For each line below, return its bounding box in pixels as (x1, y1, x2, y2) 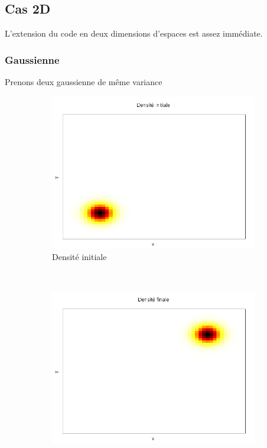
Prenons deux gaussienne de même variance (5, 76, 162, 88)
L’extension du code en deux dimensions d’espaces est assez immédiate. (5, 27, 263, 40)
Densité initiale (52, 251, 107, 263)
